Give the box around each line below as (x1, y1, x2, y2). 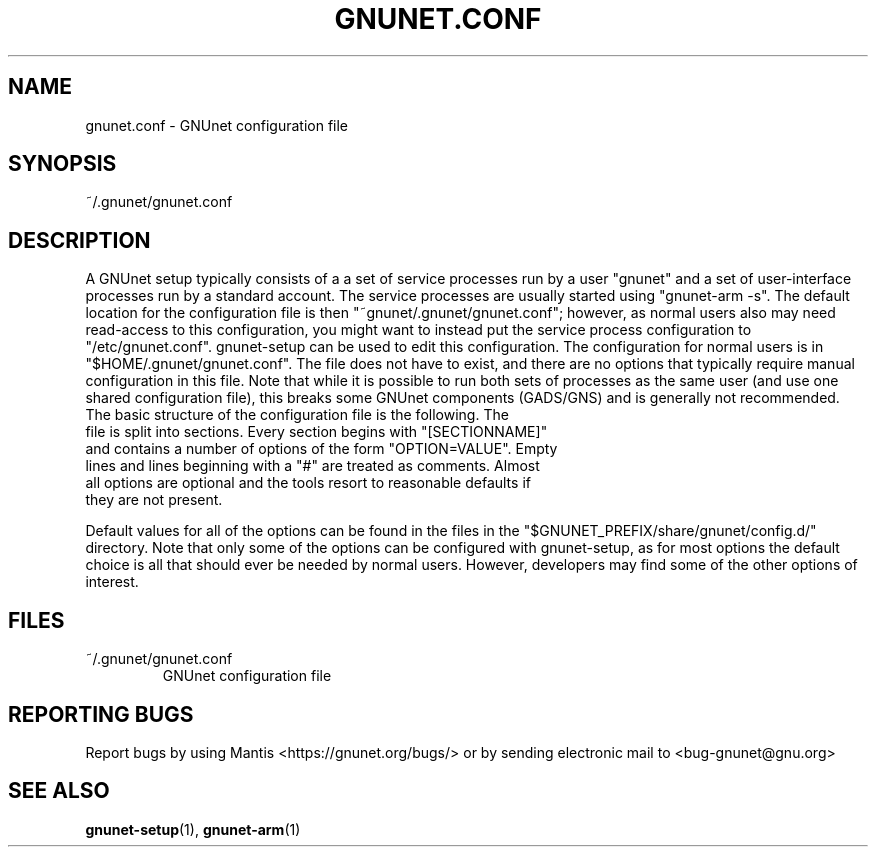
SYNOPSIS (8, 151, 117, 177)
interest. (85, 573, 139, 591)
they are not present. (85, 491, 223, 509)
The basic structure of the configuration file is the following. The (85, 406, 509, 424)
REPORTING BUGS (8, 701, 194, 727)
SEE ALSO (8, 778, 110, 804)
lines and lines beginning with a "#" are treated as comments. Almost (85, 457, 540, 475)
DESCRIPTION (8, 227, 151, 253)
